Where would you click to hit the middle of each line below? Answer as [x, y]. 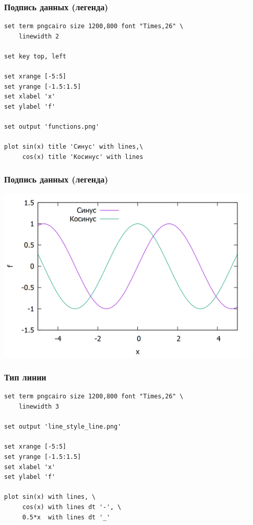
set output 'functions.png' [52, 127]
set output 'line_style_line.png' [63, 427]
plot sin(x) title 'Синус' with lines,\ [74, 147]
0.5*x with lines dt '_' [66, 517]
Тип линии [25, 377]
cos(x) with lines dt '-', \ [72, 507]
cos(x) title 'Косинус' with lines [83, 157]
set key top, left [35, 56]
